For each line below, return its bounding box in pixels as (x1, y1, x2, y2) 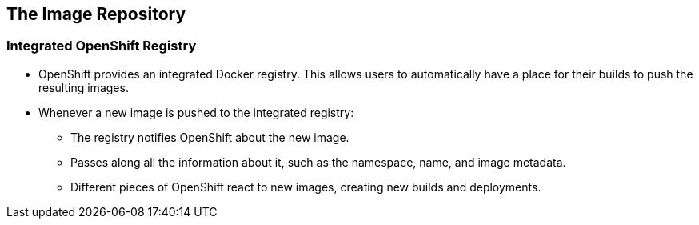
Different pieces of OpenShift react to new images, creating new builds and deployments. (70, 179, 541, 194)
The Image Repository (6, 4, 186, 24)
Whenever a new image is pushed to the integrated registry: (38, 105, 354, 119)
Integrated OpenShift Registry (6, 38, 197, 54)
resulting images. (38, 80, 129, 94)
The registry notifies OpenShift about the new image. (70, 130, 349, 144)
